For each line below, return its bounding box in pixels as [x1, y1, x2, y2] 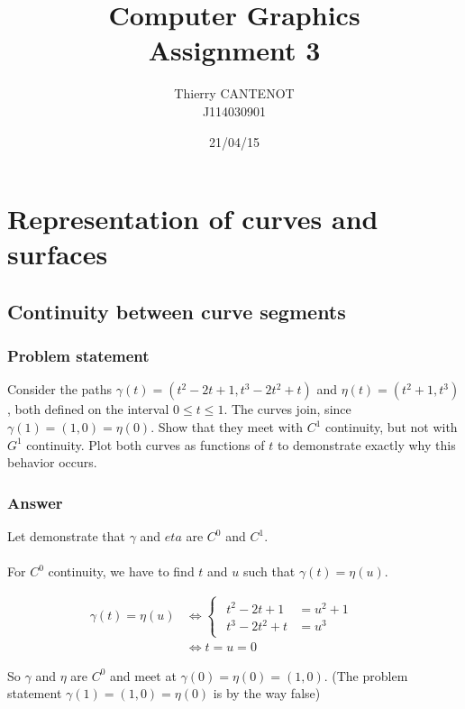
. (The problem [324, 666, 408, 685]
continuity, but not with [324, 418, 458, 437]
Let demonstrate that [7, 527, 125, 546]
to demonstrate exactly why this [277, 435, 456, 454]
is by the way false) [213, 684, 321, 703]
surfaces [7, 235, 108, 272]
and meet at [109, 666, 177, 685]
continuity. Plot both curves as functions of [26, 435, 265, 454]
